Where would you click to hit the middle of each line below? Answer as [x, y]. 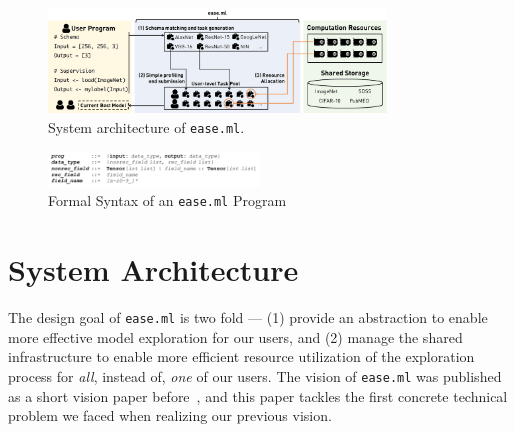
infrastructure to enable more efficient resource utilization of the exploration [241, 356]
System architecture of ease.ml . [146, 126]
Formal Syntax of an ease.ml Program [167, 200]
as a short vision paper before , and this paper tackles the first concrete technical [258, 395]
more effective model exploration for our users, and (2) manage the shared [235, 336]
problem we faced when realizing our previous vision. [170, 415]
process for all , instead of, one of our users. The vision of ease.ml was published [255, 376]
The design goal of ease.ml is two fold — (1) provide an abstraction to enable [248, 317]
